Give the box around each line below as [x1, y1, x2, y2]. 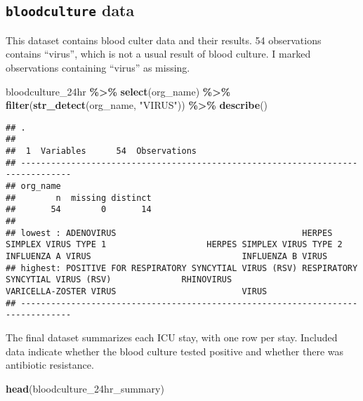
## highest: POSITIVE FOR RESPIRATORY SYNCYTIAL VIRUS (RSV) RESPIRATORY [6, 263, 358, 273]
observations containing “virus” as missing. [6, 60, 190, 74]
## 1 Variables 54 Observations [6, 146, 197, 157]
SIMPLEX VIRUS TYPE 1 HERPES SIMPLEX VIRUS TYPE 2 [6, 239, 343, 250]
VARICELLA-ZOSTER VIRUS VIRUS [6, 286, 268, 296]
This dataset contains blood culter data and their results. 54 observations [6, 32, 322, 47]
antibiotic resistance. [6, 357, 94, 372]
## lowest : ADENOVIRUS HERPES [6, 228, 333, 238]
